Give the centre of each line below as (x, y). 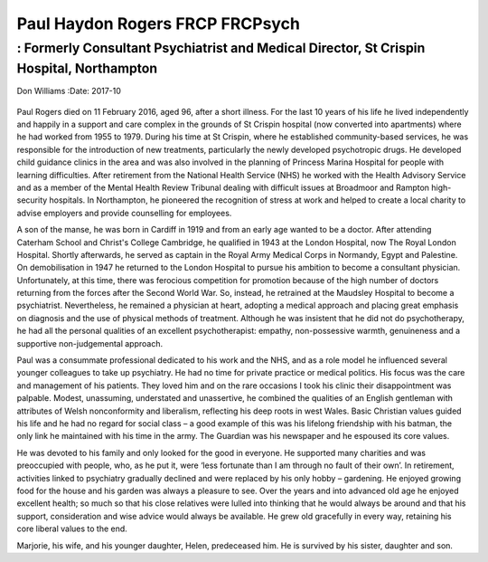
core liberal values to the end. (72, 529)
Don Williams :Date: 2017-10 (69, 91)
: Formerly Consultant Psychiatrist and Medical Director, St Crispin (221, 48)
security (32, 200)
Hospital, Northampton (87, 68)
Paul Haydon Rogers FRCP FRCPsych (158, 24)
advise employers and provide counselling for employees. (124, 213)
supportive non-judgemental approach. (90, 343)
